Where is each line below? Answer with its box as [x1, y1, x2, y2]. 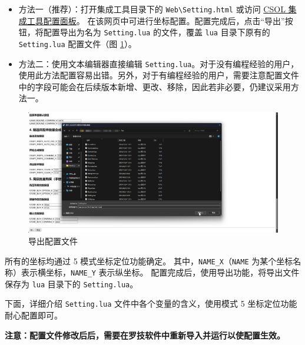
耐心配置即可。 [5, 309, 62, 321]
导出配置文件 [28, 234, 78, 247]
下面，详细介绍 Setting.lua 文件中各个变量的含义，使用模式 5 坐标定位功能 [5, 297, 297, 310]
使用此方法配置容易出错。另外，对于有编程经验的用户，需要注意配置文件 [18, 69, 299, 81]
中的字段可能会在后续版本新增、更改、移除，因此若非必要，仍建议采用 [18, 80, 291, 92]
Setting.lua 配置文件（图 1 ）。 [18, 37, 137, 49]
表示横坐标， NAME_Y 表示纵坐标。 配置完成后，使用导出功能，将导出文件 [21, 266, 300, 278]
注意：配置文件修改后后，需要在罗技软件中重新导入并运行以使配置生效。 [5, 329, 285, 341]
